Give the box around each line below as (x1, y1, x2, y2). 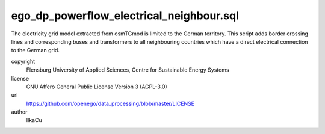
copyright (11, 58, 36, 65)
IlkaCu (26, 117, 42, 124)
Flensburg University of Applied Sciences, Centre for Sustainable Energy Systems (26, 66, 229, 73)
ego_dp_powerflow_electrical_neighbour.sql (11, 9, 239, 22)
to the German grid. (11, 47, 60, 54)
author (11, 108, 28, 115)
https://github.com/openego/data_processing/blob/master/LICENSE (26, 100, 195, 107)
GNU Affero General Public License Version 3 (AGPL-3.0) (26, 83, 168, 90)
